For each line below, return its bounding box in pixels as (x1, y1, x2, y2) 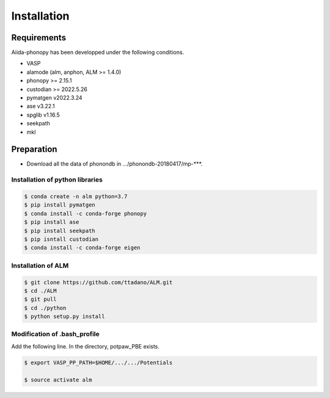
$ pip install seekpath (24, 227, 96, 234)
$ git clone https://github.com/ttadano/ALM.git (24, 279, 173, 286)
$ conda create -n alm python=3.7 (24, 193, 128, 200)
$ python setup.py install (24, 313, 105, 320)
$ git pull (24, 296, 57, 303)
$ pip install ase (24, 219, 79, 226)
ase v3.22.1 (26, 103, 55, 110)
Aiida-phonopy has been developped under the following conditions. (11, 49, 185, 56)
